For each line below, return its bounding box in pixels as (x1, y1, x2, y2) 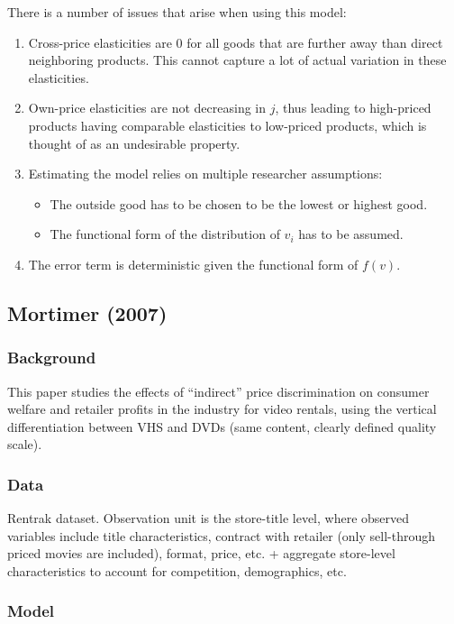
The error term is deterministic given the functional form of (28, 254, 359, 273)
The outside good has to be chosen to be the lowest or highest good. (50, 194, 428, 213)
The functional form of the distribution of (50, 225, 280, 243)
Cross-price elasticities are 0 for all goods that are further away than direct (28, 32, 443, 51)
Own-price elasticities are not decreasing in (28, 98, 267, 117)
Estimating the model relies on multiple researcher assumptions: (28, 164, 383, 183)
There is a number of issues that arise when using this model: (7, 3, 347, 21)
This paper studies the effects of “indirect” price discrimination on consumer (7, 381, 430, 400)
